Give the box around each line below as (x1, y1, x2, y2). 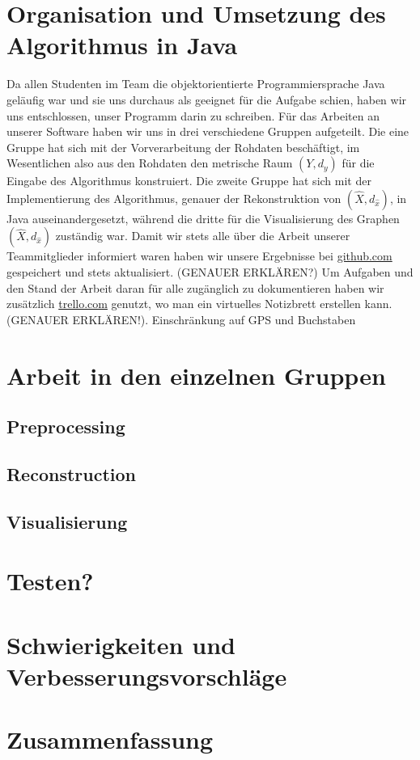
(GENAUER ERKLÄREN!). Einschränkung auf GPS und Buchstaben (6, 310, 356, 327)
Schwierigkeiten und (6, 627, 235, 661)
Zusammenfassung (6, 723, 214, 756)
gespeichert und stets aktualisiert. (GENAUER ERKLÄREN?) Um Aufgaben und (6, 264, 414, 281)
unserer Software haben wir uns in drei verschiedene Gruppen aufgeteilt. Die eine (6, 123, 409, 140)
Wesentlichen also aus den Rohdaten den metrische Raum (6, 154, 293, 171)
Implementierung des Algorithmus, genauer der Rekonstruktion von (6, 189, 342, 206)
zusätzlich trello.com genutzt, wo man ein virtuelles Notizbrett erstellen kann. (6, 295, 392, 312)
